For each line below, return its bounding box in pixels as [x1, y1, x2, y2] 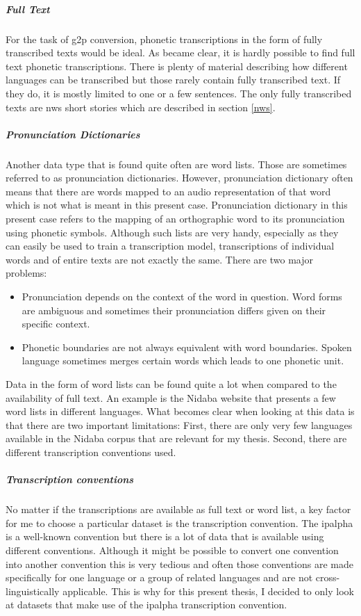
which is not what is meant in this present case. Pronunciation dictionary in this [6, 197, 348, 212]
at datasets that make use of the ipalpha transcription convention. [6, 597, 287, 612]
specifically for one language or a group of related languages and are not [6, 570, 313, 585]
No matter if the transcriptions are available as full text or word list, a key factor [6, 502, 351, 517]
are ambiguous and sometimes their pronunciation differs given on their [22, 302, 326, 317]
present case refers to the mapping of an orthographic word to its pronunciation [6, 211, 345, 226]
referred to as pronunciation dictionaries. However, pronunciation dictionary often [6, 170, 353, 185]
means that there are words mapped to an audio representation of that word [6, 184, 331, 198]
